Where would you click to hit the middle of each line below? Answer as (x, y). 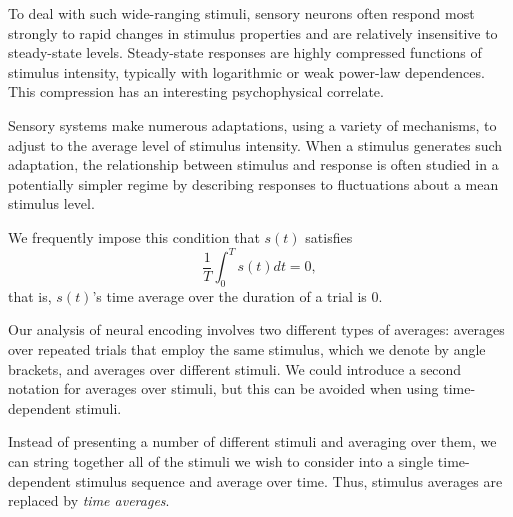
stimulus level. (51, 203)
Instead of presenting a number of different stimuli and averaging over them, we (252, 441)
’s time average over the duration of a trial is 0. (237, 295)
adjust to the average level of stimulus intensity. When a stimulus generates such (255, 144)
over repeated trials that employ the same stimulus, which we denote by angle (247, 349)
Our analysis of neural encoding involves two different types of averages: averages (256, 329)
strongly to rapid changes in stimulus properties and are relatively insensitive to (253, 32)
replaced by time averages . (89, 500)
